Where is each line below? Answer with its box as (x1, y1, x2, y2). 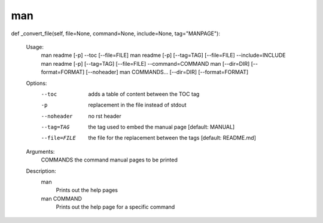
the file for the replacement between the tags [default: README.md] (88, 135, 257, 142)
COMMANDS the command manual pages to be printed (41, 156, 178, 164)
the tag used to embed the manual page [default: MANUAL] (88, 123, 235, 131)
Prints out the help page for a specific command (56, 203, 175, 210)
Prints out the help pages (56, 187, 118, 194)
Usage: (26, 43, 44, 50)
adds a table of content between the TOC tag (88, 90, 200, 97)
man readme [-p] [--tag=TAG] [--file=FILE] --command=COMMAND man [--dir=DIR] (41, 60, 250, 67)
